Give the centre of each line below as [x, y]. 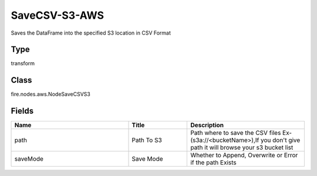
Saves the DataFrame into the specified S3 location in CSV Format [91, 33]
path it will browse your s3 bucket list [242, 148]
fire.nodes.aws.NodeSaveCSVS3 [50, 94]
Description [207, 125]
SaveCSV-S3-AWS [58, 15]
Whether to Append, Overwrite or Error [244, 155]
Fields [22, 111]
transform [23, 63]
